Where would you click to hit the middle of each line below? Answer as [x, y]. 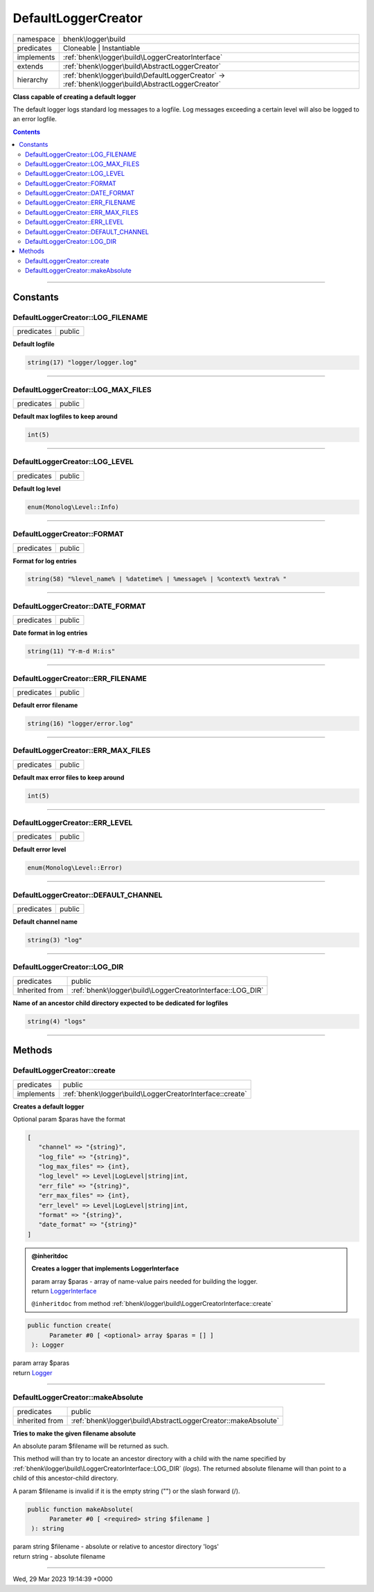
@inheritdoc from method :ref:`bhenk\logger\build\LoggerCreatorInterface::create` [152, 1304]
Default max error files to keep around [69, 777]
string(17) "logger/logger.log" [82, 363]
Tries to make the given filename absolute [74, 1433]
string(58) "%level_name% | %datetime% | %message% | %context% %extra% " [157, 579]
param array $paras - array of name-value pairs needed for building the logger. [145, 1281]
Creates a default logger [48, 1106]
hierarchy [33, 80]
